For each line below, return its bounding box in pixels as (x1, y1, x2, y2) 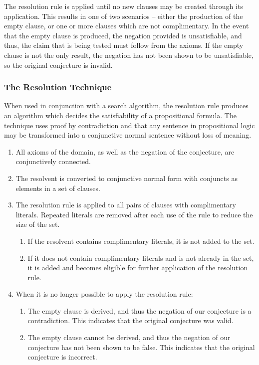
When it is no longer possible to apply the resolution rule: (15, 289, 193, 299)
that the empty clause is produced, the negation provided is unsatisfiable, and (4, 30, 242, 40)
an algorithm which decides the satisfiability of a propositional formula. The (4, 110, 237, 120)
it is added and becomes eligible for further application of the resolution (27, 262, 248, 273)
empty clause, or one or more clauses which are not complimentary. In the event (4, 20, 249, 31)
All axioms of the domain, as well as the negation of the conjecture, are (15, 146, 235, 157)
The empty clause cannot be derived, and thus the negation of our (27, 332, 231, 343)
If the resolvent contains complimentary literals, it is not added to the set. (27, 235, 255, 246)
